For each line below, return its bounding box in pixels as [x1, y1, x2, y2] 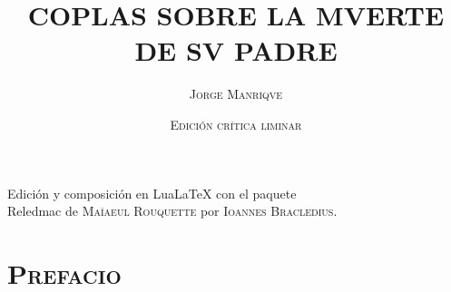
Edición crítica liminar [170, 114, 302, 133]
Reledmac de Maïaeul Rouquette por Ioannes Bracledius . [7, 201, 338, 220]
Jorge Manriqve [189, 84, 283, 103]
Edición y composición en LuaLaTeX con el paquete [7, 183, 297, 202]
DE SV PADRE [134, 32, 338, 69]
